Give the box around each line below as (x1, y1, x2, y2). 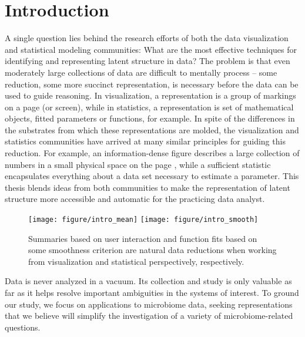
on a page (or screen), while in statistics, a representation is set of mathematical (5, 100, 294, 113)
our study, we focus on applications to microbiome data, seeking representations (5, 298, 293, 310)
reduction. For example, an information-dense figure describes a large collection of (5, 147, 300, 159)
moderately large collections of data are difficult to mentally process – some (5, 66, 277, 78)
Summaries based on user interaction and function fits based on (28, 232, 257, 244)
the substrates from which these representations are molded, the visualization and (5, 123, 299, 136)
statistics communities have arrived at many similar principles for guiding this (5, 135, 286, 147)
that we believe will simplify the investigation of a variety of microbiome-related (5, 309, 293, 322)
